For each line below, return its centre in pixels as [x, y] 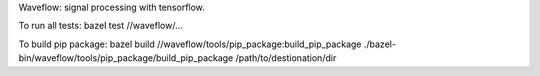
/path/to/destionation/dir [286, 58]
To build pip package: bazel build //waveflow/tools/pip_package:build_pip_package [190, 44]
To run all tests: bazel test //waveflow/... [101, 26]
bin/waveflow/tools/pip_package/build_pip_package [126, 58]
